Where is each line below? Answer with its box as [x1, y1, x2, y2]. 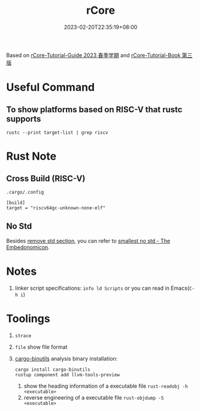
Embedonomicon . [6, 244, 50, 251]
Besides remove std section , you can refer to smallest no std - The [6, 237, 171, 244]
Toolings [6, 311, 50, 325]
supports [6, 113, 41, 124]
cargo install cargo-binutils [14, 367, 91, 373]
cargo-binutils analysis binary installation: [14, 355, 118, 362]
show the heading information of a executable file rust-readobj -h [23, 382, 188, 389]
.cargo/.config [6, 189, 44, 195]
